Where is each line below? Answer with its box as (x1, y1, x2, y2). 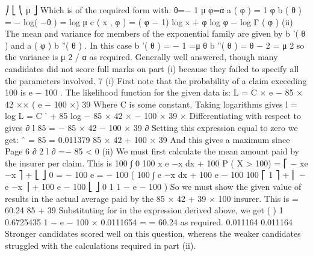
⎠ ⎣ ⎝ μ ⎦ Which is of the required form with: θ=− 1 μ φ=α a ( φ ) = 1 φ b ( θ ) (5, 4, 302, 16)
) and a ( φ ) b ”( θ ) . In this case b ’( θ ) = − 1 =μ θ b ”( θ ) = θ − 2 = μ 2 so (5, 38, 305, 51)
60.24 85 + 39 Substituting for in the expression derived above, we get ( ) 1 (5, 204, 284, 216)
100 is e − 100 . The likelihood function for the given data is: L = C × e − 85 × (5, 86, 303, 99)
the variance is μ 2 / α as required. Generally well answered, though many (5, 50, 278, 63)
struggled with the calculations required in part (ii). (5, 239, 196, 251)
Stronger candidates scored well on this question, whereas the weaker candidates (5, 227, 301, 240)
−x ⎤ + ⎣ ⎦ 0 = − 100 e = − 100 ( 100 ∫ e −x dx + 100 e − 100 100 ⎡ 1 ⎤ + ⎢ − (5, 168, 306, 181)
